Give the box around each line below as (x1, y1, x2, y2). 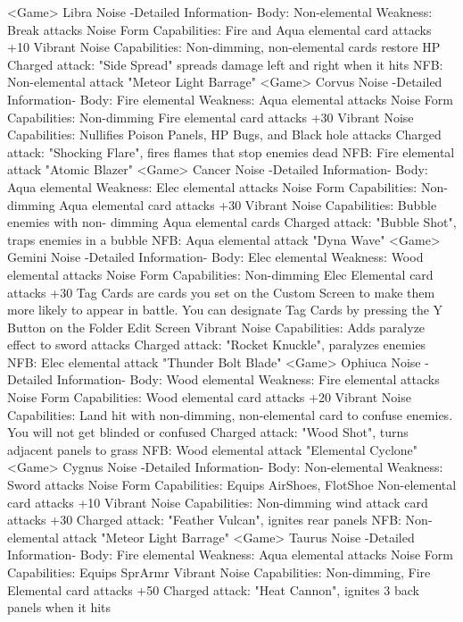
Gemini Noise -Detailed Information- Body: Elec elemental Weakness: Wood (7, 248, 424, 266)
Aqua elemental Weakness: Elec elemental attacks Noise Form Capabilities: (7, 177, 418, 196)
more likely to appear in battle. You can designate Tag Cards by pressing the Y (7, 300, 443, 319)
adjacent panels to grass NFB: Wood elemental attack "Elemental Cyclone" (7, 440, 418, 458)
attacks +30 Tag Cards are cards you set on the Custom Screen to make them (7, 282, 435, 301)
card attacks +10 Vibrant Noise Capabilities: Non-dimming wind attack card (7, 492, 428, 511)
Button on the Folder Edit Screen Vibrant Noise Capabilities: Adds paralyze (7, 317, 426, 336)
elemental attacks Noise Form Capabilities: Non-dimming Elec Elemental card (7, 265, 434, 283)
